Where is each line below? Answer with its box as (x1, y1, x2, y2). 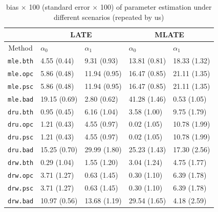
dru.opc (8, 121, 34, 129)
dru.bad (8, 147, 34, 154)
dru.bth (8, 108, 34, 116)
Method (8, 42, 33, 53)
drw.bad (8, 197, 34, 205)
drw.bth (8, 159, 34, 167)
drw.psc (8, 184, 34, 192)
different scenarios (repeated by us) (54, 11, 164, 22)
